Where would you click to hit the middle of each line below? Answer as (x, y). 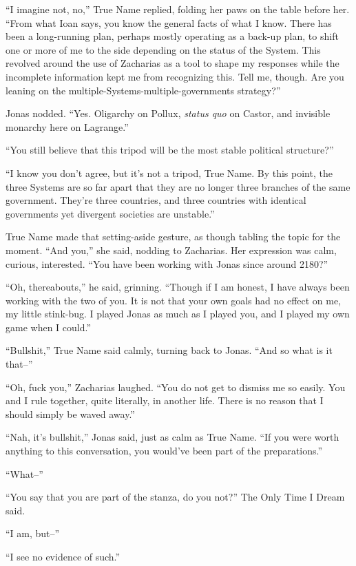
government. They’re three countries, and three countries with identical (156, 200)
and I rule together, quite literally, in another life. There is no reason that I (165, 400)
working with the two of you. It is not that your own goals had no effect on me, (174, 300)
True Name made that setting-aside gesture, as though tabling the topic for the (173, 237)
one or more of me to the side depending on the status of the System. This (163, 49)
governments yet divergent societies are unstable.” (110, 213)
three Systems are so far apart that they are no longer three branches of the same (178, 186)
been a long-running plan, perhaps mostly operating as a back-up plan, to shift (172, 36)
